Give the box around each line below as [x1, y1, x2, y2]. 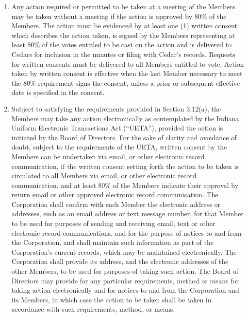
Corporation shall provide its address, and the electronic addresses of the [11, 256, 229, 266]
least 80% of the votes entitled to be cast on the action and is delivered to [11, 39, 232, 50]
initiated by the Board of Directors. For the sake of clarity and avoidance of [11, 132, 237, 142]
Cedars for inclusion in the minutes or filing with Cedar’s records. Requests [11, 49, 235, 59]
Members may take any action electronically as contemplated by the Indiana [11, 113, 239, 123]
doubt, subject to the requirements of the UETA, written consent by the [11, 142, 227, 152]
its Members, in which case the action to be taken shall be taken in [11, 294, 212, 304]
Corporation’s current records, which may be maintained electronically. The [11, 246, 237, 257]
